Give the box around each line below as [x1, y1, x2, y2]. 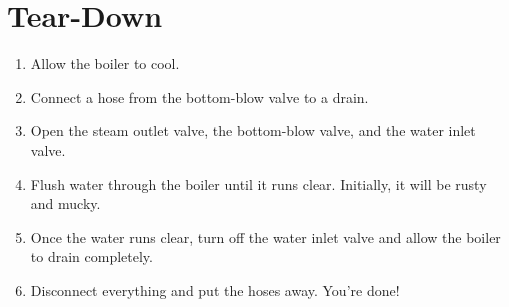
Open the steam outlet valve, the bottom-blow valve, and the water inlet [30, 120, 476, 141]
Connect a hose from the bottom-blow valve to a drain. [30, 86, 369, 107]
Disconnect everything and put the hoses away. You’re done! [30, 279, 400, 300]
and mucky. [30, 193, 101, 214]
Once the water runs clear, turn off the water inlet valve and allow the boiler [30, 226, 501, 247]
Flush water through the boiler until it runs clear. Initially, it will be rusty [30, 173, 487, 194]
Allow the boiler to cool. [30, 53, 180, 74]
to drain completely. [30, 246, 153, 267]
